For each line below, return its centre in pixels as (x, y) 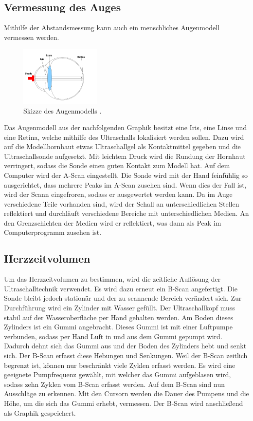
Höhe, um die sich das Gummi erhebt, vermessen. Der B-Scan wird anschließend (124, 403)
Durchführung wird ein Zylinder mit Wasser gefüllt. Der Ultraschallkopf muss (119, 308)
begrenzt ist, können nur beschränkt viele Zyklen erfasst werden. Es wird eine (120, 365)
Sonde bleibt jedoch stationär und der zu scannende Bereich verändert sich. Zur (123, 298)
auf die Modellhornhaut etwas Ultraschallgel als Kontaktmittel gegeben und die (122, 146)
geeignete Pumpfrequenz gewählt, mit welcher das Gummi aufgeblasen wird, (117, 374)
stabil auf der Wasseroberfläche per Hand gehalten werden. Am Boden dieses (118, 317)
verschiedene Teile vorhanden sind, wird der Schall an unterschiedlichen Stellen (122, 203)
